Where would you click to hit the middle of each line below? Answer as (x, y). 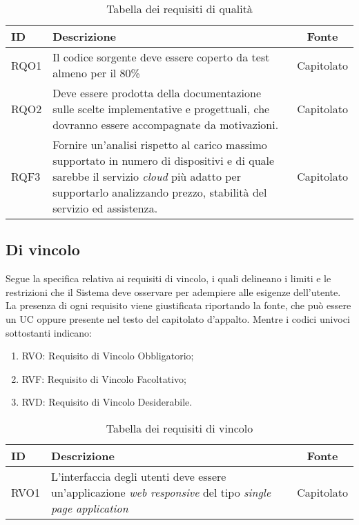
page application (90, 508)
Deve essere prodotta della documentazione (157, 93)
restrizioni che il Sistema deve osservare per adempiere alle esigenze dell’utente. (173, 291)
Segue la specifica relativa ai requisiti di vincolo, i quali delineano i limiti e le (168, 278)
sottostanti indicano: (49, 332)
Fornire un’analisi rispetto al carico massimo (160, 145)
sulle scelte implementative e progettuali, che (161, 109)
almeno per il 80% (96, 73)
